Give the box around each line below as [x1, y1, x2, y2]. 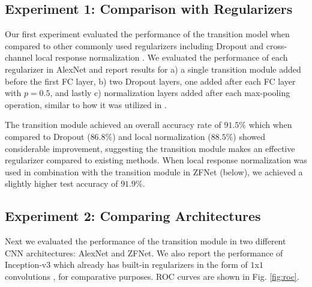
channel [5, 51, 33, 64]
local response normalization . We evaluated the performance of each [35, 51, 288, 64]
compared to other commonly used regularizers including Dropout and [5, 39, 264, 52]
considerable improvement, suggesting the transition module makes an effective [5, 142, 295, 154]
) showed [233, 130, 266, 142]
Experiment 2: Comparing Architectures [5, 207, 261, 225]
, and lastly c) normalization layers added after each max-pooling [50, 86, 290, 99]
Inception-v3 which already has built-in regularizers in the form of [5, 258, 248, 271]
